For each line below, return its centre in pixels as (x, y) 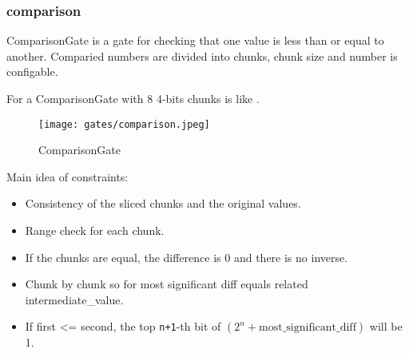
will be (386, 326)
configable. (32, 71)
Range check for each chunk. (95, 230)
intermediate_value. (74, 299)
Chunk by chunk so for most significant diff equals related (167, 284)
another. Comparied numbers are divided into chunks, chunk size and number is (202, 56)
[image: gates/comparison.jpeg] (124, 124)
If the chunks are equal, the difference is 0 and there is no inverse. (187, 257)
